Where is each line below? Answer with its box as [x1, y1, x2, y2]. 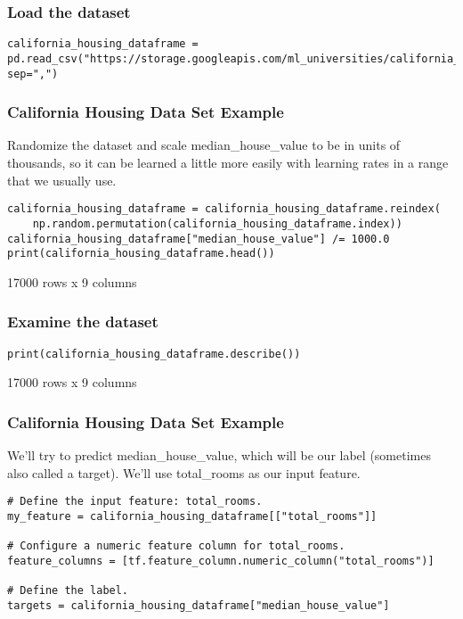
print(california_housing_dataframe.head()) [7, 247, 275, 260]
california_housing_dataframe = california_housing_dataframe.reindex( [7, 202, 441, 216]
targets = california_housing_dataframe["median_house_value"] [7, 598, 390, 612]
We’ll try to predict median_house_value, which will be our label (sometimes [7, 446, 431, 465]
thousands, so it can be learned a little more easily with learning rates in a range [7, 153, 449, 171]
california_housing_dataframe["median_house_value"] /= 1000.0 [7, 232, 390, 245]
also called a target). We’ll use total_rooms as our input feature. [7, 463, 361, 482]
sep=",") [7, 67, 59, 80]
